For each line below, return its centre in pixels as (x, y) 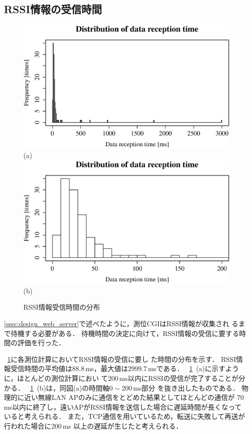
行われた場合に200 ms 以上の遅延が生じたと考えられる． (93, 425)
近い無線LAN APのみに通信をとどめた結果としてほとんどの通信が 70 (134, 397)
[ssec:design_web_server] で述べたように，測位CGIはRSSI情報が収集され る (121, 323)
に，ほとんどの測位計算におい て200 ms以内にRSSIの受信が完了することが (121, 378)
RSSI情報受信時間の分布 (62, 307)
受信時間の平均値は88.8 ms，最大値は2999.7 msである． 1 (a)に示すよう (125, 368)
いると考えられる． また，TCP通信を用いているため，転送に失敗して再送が (125, 416)
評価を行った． (41, 343)
